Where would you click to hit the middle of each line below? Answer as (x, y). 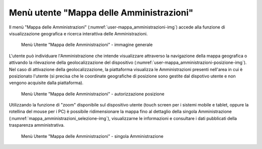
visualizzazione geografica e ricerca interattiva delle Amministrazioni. (78, 33)
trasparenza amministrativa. (37, 125)
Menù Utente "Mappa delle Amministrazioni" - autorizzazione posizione (93, 94)
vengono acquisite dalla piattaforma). (46, 83)
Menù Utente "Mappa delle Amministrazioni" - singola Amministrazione (92, 136)
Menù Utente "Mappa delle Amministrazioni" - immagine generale (87, 45)
